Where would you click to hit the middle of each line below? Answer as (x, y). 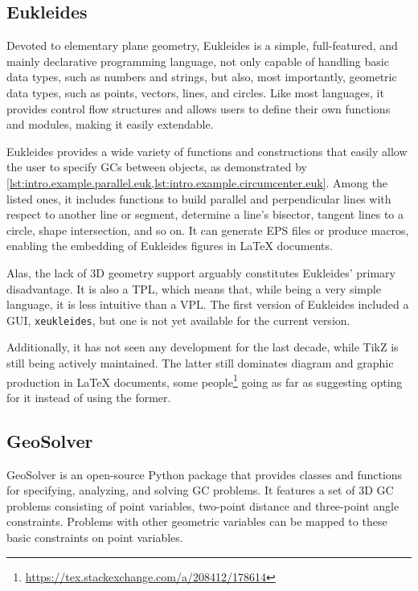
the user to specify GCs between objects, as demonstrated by (157, 167)
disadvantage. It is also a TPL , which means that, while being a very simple (194, 288)
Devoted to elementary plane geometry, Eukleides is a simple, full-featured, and (202, 45)
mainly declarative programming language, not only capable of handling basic (198, 61)
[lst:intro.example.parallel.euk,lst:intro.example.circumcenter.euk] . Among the (197, 182)
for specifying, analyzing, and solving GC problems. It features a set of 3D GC (200, 490)
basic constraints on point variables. (95, 537)
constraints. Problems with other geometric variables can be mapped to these (197, 521)
